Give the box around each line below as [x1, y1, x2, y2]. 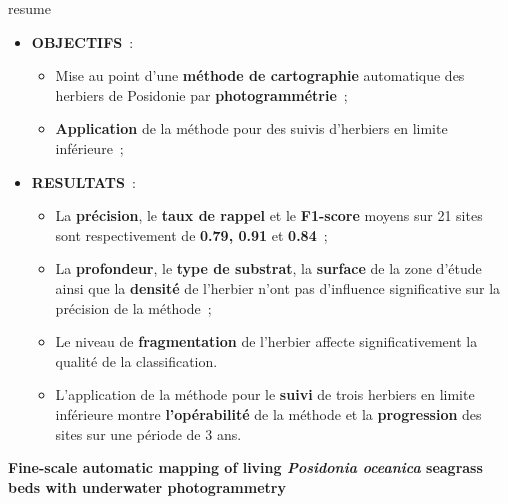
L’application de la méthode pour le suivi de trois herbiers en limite [55, 384, 475, 405]
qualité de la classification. [55, 350, 218, 371]
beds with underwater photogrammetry [8, 476, 286, 497]
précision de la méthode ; [55, 297, 212, 318]
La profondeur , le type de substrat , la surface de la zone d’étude [55, 258, 482, 279]
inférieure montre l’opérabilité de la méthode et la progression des [55, 403, 482, 424]
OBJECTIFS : [31, 31, 134, 52]
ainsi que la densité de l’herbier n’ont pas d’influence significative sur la [55, 277, 501, 298]
